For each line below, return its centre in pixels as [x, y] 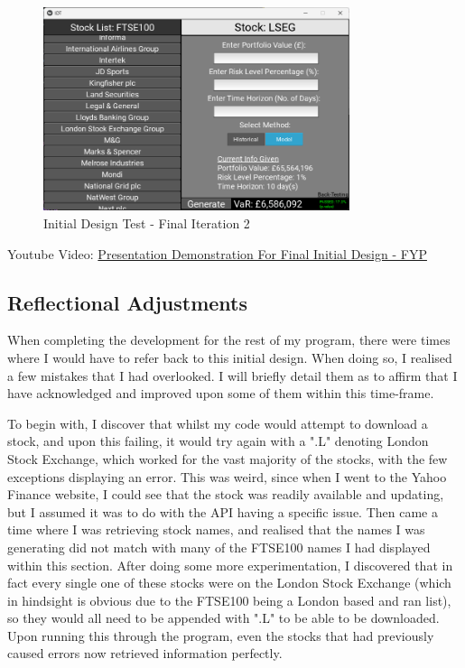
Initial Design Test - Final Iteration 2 [147, 223]
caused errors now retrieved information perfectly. [145, 653]
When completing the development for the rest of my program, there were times [229, 340]
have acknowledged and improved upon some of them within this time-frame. [221, 393]
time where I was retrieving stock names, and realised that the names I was [216, 529]
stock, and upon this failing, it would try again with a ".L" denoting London [218, 441]
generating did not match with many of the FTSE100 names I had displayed [219, 547]
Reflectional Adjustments [128, 302]
